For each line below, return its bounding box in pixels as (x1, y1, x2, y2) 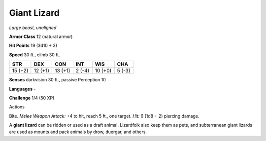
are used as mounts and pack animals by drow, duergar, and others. (9, 129, 147, 135)
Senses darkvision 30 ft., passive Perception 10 (9, 77, 106, 83)
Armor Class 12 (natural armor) (9, 34, 73, 39)
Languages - (9, 86, 36, 92)
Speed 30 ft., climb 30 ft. (9, 52, 60, 58)
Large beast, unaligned (9, 25, 57, 31)
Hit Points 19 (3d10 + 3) (9, 42, 58, 49)
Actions (9, 104, 25, 110)
